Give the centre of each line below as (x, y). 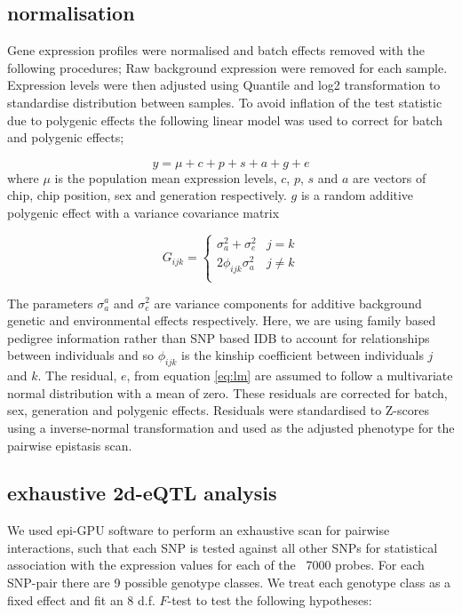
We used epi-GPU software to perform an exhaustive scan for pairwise (199, 530)
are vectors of (390, 177)
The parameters (50, 303)
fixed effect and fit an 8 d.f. (81, 599)
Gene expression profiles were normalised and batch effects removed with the (216, 50)
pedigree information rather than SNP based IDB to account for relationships (219, 337)
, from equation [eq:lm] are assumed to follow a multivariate (290, 375)
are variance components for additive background (288, 303)
